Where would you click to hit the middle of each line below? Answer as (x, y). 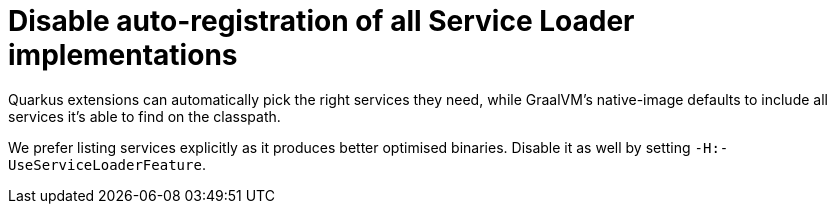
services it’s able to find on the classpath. (144, 116)
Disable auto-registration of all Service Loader (321, 21)
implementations (123, 55)
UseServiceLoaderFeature (105, 164)
